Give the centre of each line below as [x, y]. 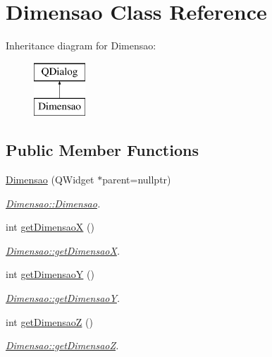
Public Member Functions [102, 150]
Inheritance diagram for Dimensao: [81, 46]
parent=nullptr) [137, 180]
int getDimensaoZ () [49, 321]
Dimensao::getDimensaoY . [63, 298]
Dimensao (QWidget [50, 180]
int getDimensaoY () [50, 274]
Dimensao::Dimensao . [53, 203]
